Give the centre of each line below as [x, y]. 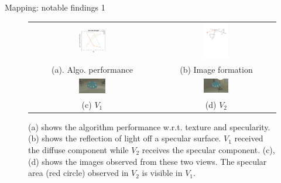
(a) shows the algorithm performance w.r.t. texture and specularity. [149, 126]
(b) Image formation [216, 69]
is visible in [162, 173]
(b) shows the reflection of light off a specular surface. [125, 138]
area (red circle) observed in [78, 173]
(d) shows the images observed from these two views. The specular [148, 161]
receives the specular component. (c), [208, 149]
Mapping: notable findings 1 [55, 7]
